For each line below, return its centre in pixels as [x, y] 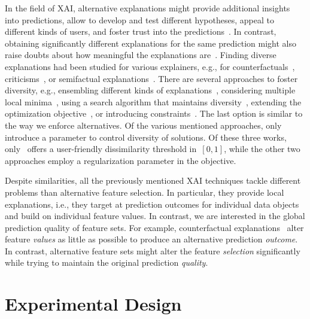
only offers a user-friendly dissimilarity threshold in [101, 149]
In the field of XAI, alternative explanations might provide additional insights [148, 8]
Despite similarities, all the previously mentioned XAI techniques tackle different [153, 180]
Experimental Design [93, 304]
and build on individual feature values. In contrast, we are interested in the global [155, 216]
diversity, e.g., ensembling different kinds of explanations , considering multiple [150, 90]
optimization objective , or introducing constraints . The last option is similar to [154, 113]
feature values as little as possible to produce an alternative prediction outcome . [151, 239]
